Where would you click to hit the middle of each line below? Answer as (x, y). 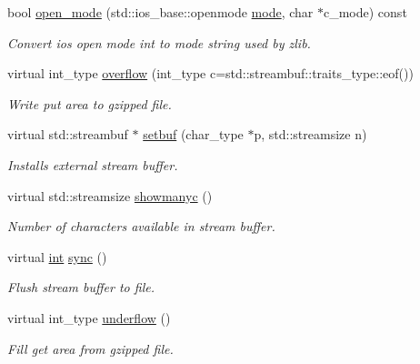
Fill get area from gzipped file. (90, 348)
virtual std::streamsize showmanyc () (110, 195)
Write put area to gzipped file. (90, 103)
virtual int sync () (57, 256)
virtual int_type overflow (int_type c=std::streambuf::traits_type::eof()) (210, 73)
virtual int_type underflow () (89, 317)
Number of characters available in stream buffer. (141, 226)
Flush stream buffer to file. (81, 287)
